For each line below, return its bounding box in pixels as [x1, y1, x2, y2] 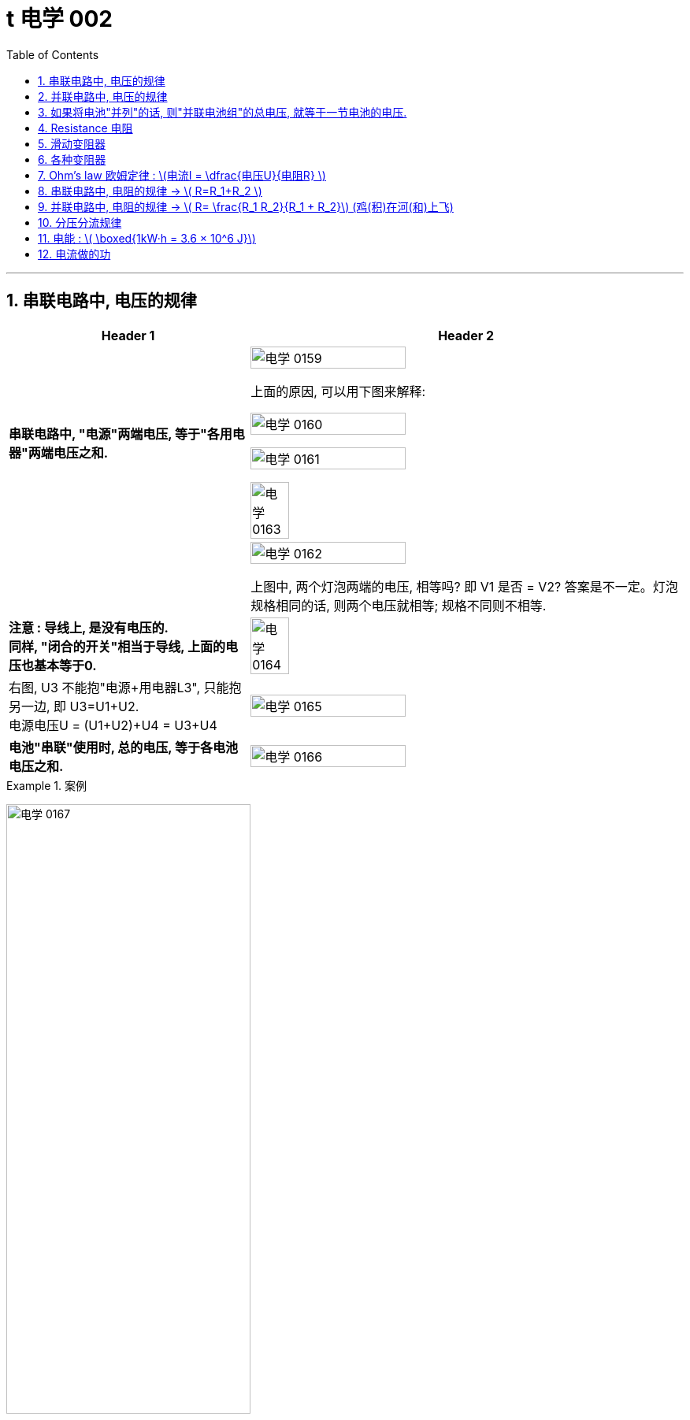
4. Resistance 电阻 [38, 120, 133, 135]
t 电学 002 [6, 6, 113, 32]
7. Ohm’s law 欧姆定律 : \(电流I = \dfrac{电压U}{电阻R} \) [38, 168, 326, 182]
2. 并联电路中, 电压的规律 [38, 89, 168, 103]
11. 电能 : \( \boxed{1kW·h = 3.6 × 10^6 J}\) [38, 231, 256, 245]
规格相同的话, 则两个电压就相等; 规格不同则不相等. [250, 597, 547, 614]
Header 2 [438, 327, 495, 343]
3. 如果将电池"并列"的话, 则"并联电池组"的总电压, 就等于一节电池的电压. [38, 105, 407, 119]
